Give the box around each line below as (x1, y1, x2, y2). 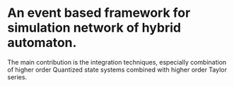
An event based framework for (7, 5, 191, 21)
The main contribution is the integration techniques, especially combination (7, 58, 227, 66)
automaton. (7, 35, 77, 51)
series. (7, 72, 27, 81)
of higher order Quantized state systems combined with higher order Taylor (7, 65, 228, 74)
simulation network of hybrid (7, 20, 182, 36)
